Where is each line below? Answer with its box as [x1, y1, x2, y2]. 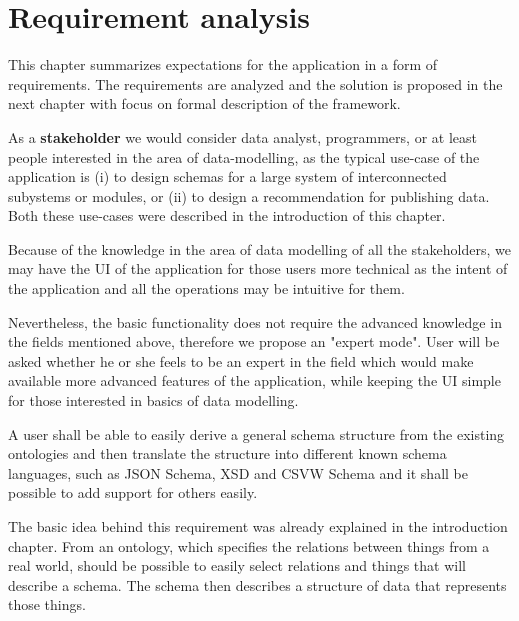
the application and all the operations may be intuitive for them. [8, 278, 405, 299]
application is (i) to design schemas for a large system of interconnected [8, 166, 447, 187]
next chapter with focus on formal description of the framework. [8, 93, 401, 114]
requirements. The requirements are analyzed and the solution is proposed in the [8, 73, 503, 94]
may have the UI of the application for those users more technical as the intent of [8, 258, 508, 279]
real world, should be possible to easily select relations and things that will [8, 555, 466, 576]
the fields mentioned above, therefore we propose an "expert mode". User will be [8, 331, 500, 352]
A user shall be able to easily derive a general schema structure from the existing [8, 423, 505, 444]
